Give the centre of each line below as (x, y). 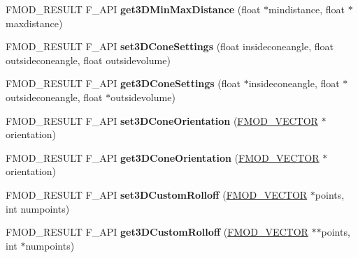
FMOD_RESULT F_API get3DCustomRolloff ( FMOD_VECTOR (157, 232)
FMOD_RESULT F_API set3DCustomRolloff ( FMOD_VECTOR (157, 194)
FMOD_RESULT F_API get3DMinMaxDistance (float (133, 9)
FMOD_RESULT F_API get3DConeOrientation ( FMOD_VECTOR (163, 157)
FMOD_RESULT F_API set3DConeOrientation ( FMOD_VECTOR (162, 120)
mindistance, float (307, 9)
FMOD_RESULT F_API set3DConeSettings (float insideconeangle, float (170, 46)
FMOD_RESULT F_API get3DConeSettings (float (123, 83)
